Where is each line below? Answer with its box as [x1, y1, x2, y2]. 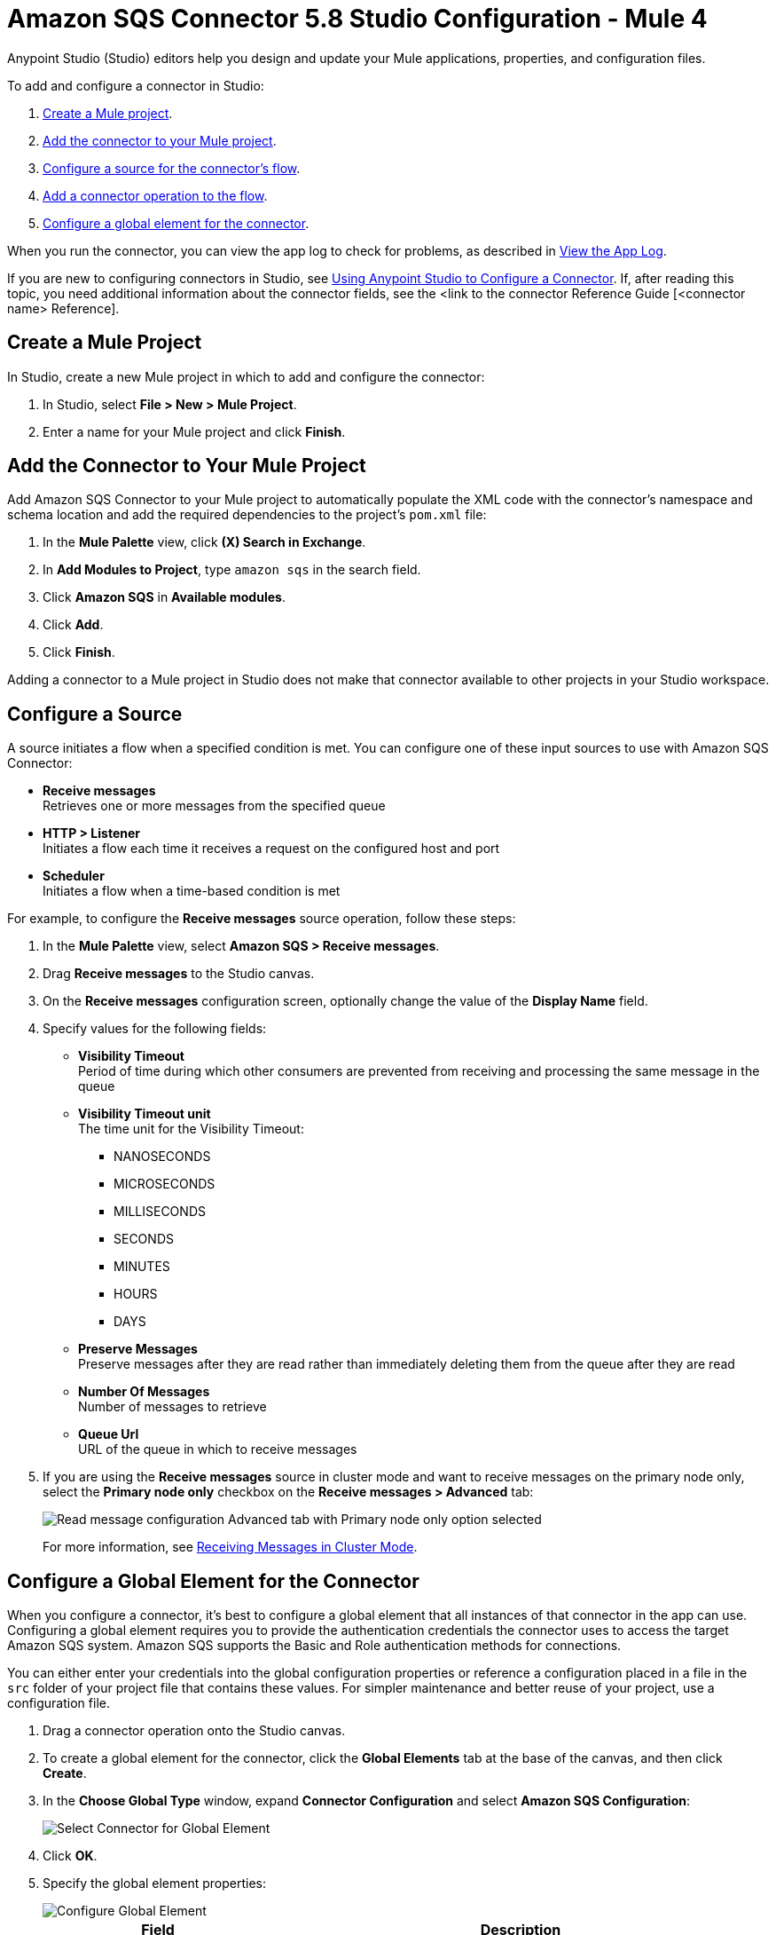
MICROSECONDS [114, 1176, 216, 1192]
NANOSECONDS [114, 1149, 211, 1165]
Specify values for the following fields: [43, 1021, 267, 1037]
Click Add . [43, 617, 104, 633]
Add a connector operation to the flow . [43, 187, 268, 203]
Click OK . [43, 1848, 98, 1864]
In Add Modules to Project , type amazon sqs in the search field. [43, 562, 421, 578]
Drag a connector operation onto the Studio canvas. [43, 1723, 346, 1739]
